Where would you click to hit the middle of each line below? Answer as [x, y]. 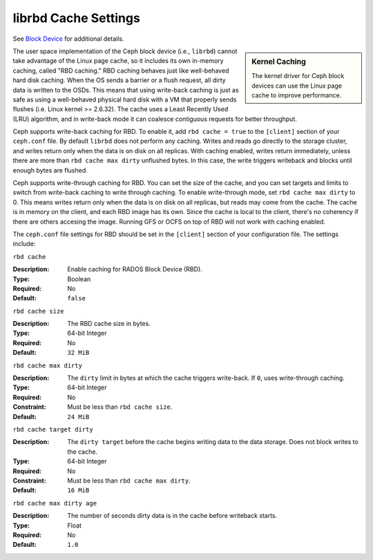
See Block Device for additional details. [68, 39]
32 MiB [78, 353]
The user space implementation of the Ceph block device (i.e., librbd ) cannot [125, 51]
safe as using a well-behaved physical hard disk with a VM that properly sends [125, 99]
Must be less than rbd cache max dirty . [129, 481]
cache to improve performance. [297, 95]
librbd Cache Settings [77, 18]
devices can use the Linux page [297, 86]
